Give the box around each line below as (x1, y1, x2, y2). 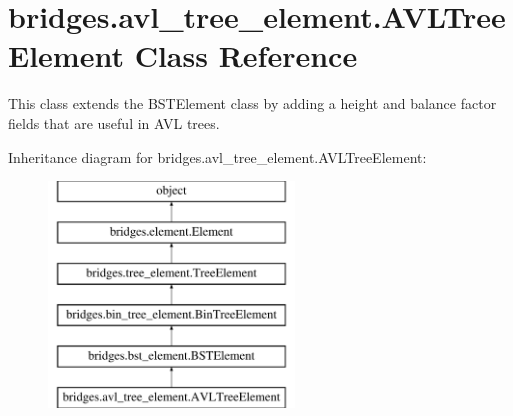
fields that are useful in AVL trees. (8, 112, 220, 133)
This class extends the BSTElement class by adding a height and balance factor (8, 93, 497, 114)
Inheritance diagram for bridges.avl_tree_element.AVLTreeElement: (8, 146, 427, 167)
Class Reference (134, 35, 358, 76)
